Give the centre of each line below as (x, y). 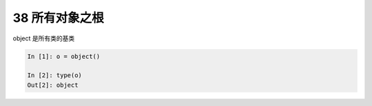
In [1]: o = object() (64, 56)
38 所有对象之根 (58, 18)
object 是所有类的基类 (44, 38)
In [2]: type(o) (55, 76)
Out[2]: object (53, 85)
